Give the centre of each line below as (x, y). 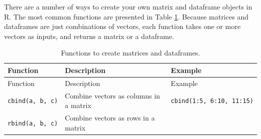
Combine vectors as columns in (112, 95)
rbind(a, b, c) (33, 123)
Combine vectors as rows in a (110, 118)
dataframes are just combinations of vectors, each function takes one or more (122, 26)
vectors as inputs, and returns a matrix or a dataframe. (89, 36)
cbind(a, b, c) (33, 101)
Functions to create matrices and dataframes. (130, 53)
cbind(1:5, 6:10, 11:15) (212, 101)
